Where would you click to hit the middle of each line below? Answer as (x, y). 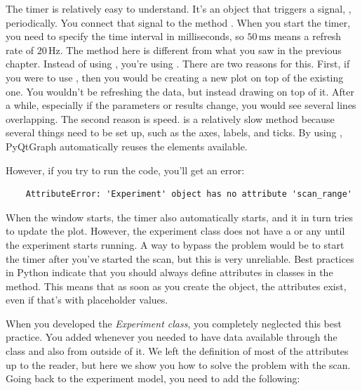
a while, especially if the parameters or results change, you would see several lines (181, 105)
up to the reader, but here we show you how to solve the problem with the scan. (178, 364)
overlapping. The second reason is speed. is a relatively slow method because (170, 118)
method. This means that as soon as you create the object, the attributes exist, (176, 286)
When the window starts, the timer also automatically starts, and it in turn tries (179, 217)
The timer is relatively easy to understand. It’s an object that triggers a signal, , (179, 8)
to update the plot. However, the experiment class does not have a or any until (175, 231)
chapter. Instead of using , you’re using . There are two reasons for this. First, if (178, 64)
